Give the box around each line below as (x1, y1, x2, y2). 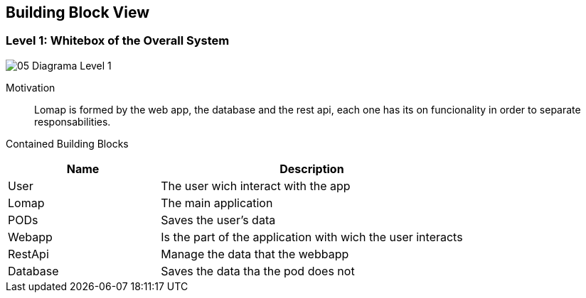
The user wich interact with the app (161, 178, 351, 193)
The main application (161, 195, 273, 210)
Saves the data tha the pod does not (161, 263, 355, 278)
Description (279, 161, 344, 176)
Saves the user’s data (161, 212, 276, 227)
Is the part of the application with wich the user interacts (161, 229, 463, 244)
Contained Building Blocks (6, 137, 129, 150)
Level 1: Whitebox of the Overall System (6, 33, 230, 48)
